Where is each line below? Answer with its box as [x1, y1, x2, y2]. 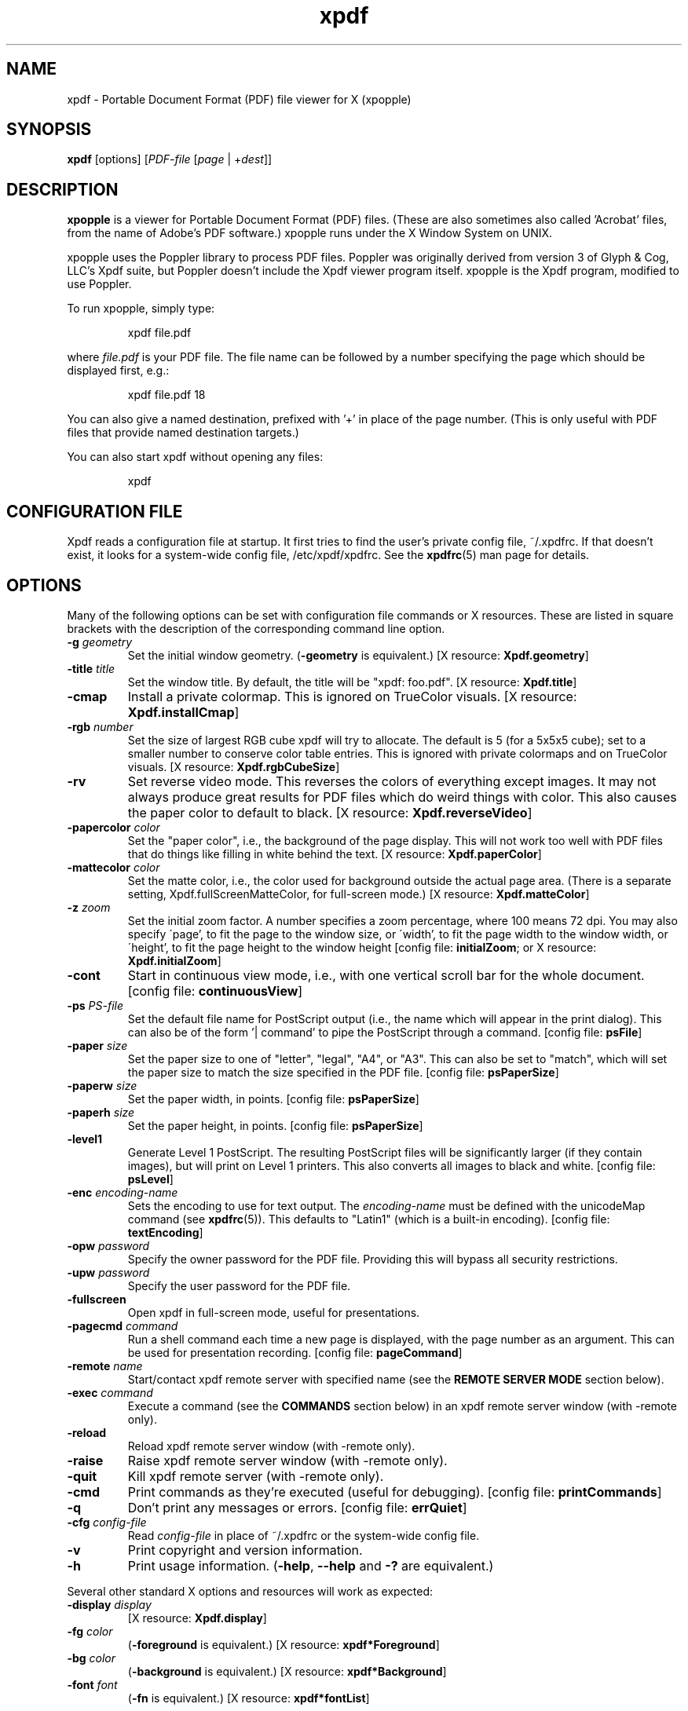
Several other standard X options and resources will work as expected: [67, 1584, 433, 1598]
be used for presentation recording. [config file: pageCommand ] [127, 1345, 463, 1359]
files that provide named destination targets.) [67, 426, 299, 440]
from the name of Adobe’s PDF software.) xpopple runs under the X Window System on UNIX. [67, 226, 553, 240]
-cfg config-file [67, 1515, 147, 1529]
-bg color [67, 1651, 116, 1665]
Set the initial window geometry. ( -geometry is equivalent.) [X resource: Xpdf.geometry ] [127, 648, 589, 662]
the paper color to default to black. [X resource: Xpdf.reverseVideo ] [127, 804, 532, 821]
